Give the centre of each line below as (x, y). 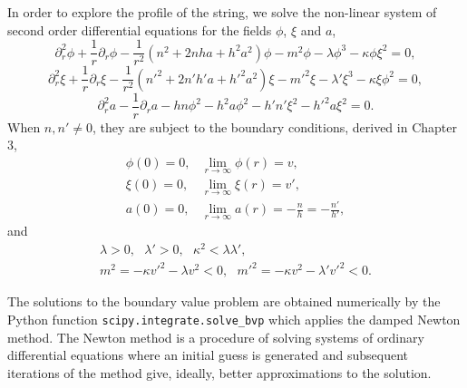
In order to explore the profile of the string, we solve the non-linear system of (222, 12)
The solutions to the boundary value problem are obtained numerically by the (224, 301)
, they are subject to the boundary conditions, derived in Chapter (274, 126)
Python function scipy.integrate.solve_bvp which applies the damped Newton (234, 320)
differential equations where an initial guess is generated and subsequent (208, 355)
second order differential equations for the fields (140, 29)
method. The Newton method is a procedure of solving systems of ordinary (216, 337)
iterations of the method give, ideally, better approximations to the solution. (219, 372)
